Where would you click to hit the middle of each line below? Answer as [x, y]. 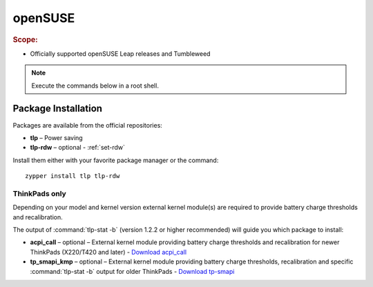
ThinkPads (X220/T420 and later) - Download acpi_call [108, 252]
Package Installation [58, 109]
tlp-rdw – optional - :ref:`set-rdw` [78, 148]
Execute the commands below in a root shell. [95, 86]
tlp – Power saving [56, 137]
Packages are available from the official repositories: [87, 125]
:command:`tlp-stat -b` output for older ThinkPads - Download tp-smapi [132, 271]
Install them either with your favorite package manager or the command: [116, 160]
